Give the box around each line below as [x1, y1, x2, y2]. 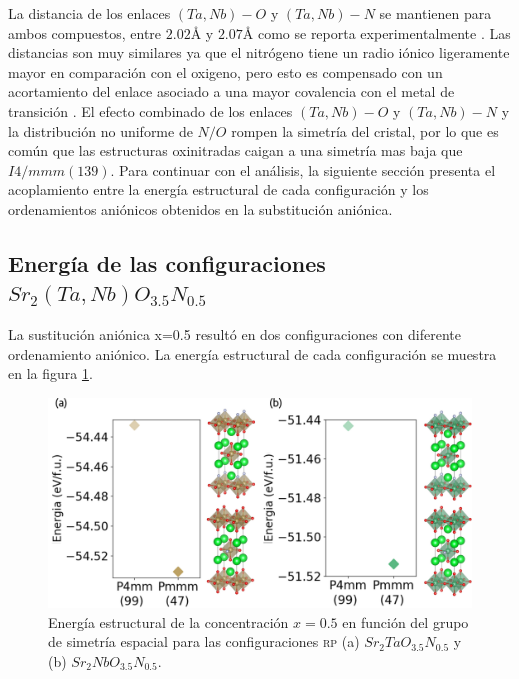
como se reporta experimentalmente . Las [257, 22, 511, 43]
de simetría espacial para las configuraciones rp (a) [48, 631, 360, 652]
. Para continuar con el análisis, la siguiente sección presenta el [110, 159, 496, 180]
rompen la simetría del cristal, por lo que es [231, 120, 499, 141]
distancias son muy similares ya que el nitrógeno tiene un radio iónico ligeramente [8, 42, 510, 63]
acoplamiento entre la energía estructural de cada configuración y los [8, 179, 429, 200]
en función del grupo [342, 611, 469, 632]
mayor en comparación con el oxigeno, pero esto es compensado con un [8, 61, 443, 82]
